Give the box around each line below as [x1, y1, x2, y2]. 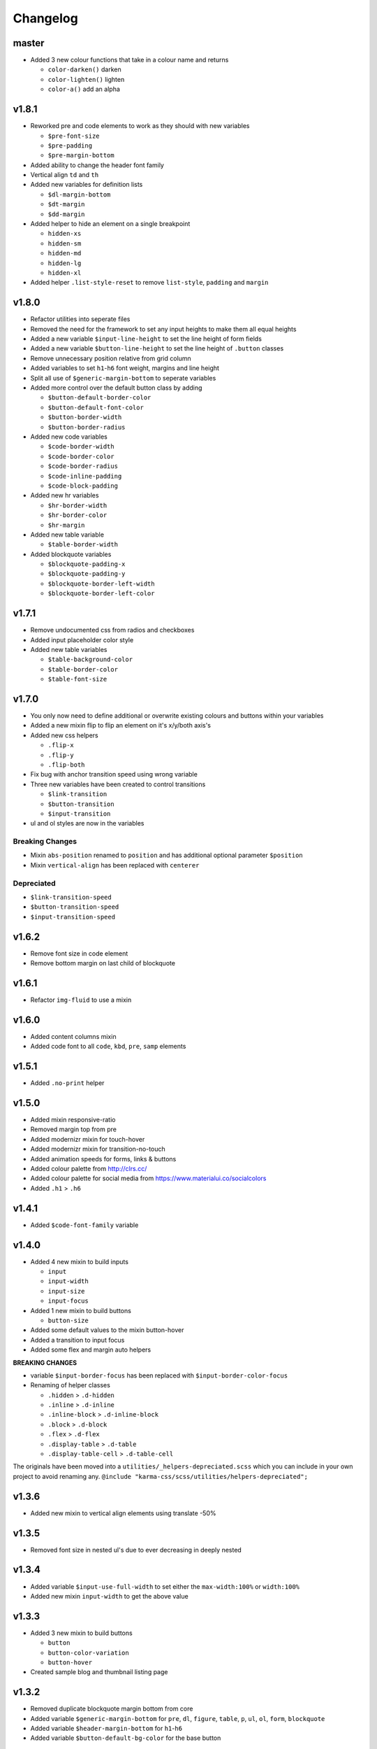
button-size [47, 1316, 89, 1324]
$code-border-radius [47, 462, 119, 470]
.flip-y [47, 751, 75, 759]
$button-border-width [47, 413, 122, 421]
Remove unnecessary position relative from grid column [30, 354, 191, 362]
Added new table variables [30, 645, 108, 653]
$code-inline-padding [47, 472, 122, 480]
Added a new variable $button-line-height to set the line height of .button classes [30, 344, 284, 353]
